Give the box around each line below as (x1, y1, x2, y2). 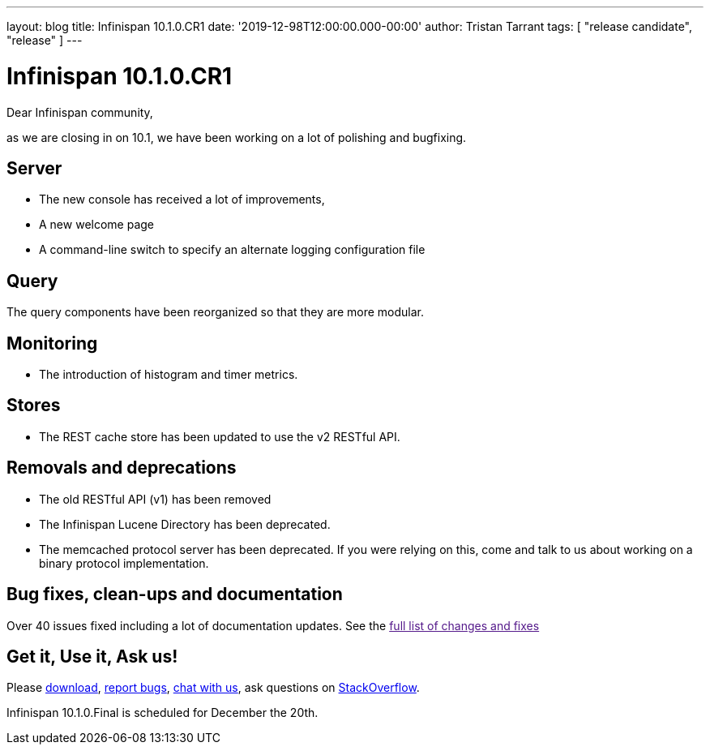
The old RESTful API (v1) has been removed (39, 491, 272, 506)
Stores (6, 395, 61, 416)
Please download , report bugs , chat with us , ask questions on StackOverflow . (6, 680, 420, 695)
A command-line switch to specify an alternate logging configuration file (39, 242, 426, 257)
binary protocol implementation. (39, 556, 209, 570)
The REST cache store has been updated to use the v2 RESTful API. (39, 429, 400, 444)
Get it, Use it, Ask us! (6, 646, 178, 667)
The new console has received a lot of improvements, (39, 192, 325, 207)
